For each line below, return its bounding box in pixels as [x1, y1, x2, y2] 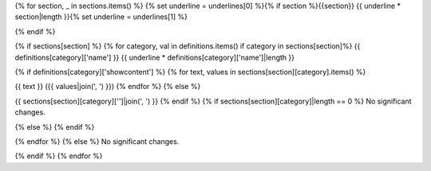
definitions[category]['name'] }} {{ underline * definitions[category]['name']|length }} [14, 52, 295, 62]
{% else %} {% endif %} [14, 122, 95, 131]
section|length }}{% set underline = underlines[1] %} [14, 12, 188, 21]
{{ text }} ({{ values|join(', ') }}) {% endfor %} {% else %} [14, 82, 201, 91]
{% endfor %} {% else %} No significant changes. [14, 136, 180, 146]
